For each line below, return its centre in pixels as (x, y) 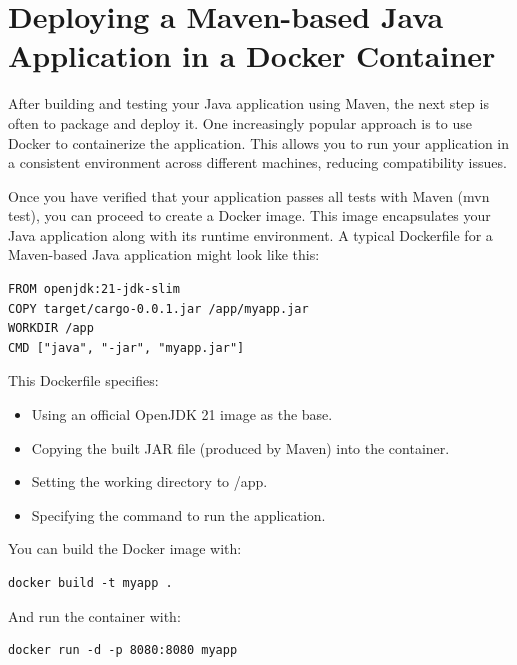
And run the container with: (94, 615)
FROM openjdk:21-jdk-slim (94, 289)
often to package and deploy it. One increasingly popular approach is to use (240, 122)
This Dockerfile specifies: (83, 380)
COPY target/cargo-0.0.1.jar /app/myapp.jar (158, 308)
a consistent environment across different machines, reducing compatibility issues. (257, 162)
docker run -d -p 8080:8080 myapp (123, 650)
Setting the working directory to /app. (149, 481)
